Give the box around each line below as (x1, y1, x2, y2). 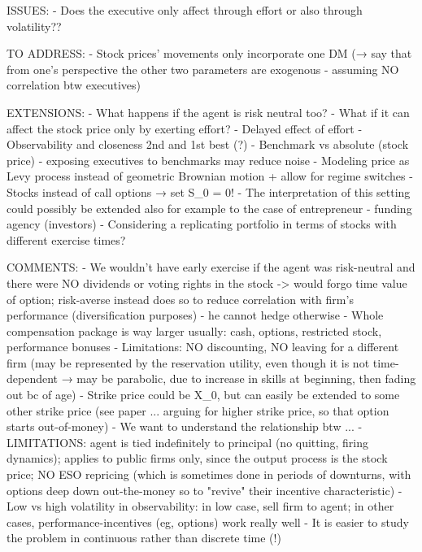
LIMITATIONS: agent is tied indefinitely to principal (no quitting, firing (7, 433, 368, 450)
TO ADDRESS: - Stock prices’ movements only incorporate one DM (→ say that (7, 45, 412, 62)
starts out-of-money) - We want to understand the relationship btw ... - (7, 418, 363, 435)
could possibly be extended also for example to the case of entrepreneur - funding (7, 199, 412, 216)
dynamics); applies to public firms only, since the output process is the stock (7, 450, 388, 467)
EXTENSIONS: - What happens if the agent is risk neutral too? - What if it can (7, 103, 410, 120)
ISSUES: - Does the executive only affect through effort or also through (7, 2, 363, 18)
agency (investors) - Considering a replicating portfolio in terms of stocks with (7, 215, 397, 233)
